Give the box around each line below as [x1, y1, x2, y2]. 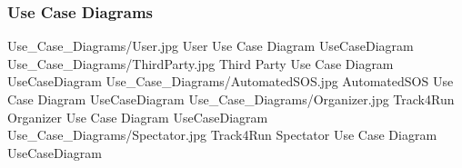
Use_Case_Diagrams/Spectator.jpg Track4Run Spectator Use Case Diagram [7, 125, 437, 144]
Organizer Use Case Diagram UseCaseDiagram [7, 107, 268, 126]
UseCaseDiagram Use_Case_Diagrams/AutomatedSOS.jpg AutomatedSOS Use [7, 72, 454, 91]
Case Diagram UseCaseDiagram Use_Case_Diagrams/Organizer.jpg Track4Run [7, 90, 455, 108]
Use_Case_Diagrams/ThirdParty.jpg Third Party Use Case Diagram [7, 54, 394, 73]
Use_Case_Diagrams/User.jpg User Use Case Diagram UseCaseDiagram [7, 36, 414, 55]
